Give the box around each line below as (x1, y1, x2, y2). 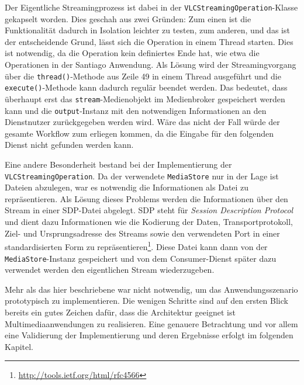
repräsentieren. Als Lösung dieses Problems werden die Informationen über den (5, 192, 288, 204)
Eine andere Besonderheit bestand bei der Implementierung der (5, 158, 232, 171)
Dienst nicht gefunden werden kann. (5, 138, 134, 151)
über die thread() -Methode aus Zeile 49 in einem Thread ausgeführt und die (5, 70, 281, 82)
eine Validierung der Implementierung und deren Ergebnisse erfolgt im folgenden (5, 329, 293, 341)
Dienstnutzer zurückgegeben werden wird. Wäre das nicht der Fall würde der (5, 116, 280, 128)
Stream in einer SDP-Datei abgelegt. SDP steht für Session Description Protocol (5, 204, 293, 216)
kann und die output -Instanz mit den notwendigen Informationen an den (5, 104, 267, 116)
